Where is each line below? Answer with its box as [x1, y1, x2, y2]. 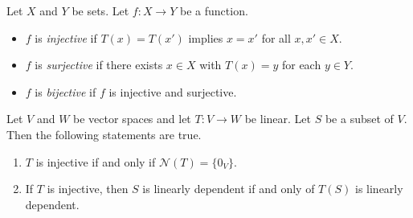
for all [261, 29, 291, 46]
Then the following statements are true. [6, 125, 202, 142]
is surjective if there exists [35, 56, 163, 73]
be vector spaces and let [73, 110, 191, 127]
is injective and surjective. [108, 83, 237, 100]
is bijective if [35, 83, 96, 100]
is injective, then [47, 180, 129, 197]
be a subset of [325, 110, 394, 127]
